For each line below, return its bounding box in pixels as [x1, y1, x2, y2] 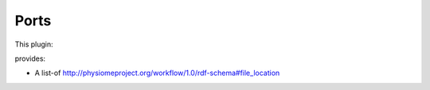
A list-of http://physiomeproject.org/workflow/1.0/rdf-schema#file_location [34, 68, 280, 78]
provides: [14, 54, 46, 63]
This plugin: [14, 39, 53, 49]
